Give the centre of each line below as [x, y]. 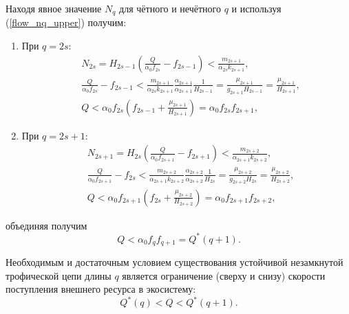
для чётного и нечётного [170, 8]
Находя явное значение [54, 8]
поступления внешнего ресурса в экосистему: [101, 289]
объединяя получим [46, 225]
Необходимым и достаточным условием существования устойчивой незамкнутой [174, 262]
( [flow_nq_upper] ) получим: [66, 22]
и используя [256, 8]
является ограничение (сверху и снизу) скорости [224, 275]
